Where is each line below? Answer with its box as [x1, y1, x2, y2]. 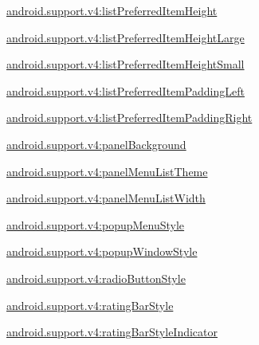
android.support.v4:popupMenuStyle [6, 216, 185, 233]
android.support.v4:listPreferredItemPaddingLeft [6, 82, 245, 99]
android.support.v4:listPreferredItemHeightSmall [6, 56, 245, 73]
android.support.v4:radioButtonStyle [6, 269, 186, 286]
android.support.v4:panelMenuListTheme [6, 163, 208, 179]
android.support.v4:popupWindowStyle [6, 243, 198, 260]
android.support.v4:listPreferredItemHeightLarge [6, 29, 245, 45]
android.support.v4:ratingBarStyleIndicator [6, 323, 218, 340]
